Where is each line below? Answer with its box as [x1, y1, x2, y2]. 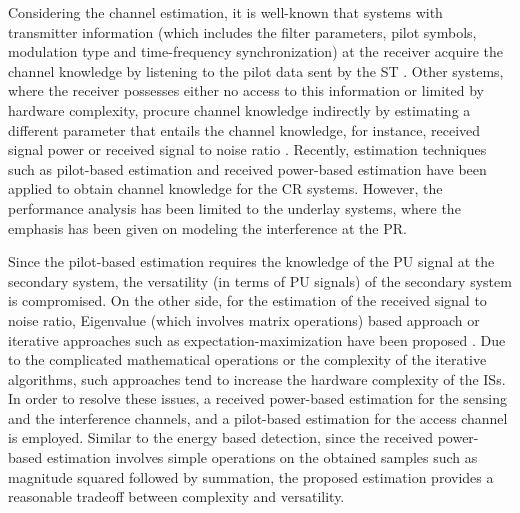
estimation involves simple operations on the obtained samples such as [46, 447, 478, 468]
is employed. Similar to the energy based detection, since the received [8, 427, 433, 448]
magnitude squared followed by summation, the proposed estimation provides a [8, 466, 494, 487]
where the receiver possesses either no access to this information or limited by [8, 80, 484, 101]
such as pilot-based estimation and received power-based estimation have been [8, 158, 487, 179]
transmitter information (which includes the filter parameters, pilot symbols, [8, 21, 477, 42]
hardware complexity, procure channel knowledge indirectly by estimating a [8, 99, 471, 120]
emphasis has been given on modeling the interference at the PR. [8, 217, 407, 238]
